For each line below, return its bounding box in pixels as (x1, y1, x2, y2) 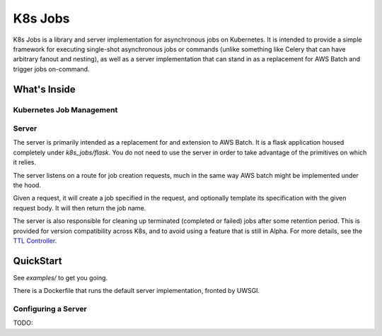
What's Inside (13, 83, 76, 95)
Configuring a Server (13, 304, 88, 314)
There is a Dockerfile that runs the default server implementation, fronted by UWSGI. (13, 287, 260, 295)
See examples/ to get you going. (13, 273, 108, 282)
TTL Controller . (13, 236, 57, 245)
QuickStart (13, 255, 63, 267)
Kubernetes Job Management (13, 104, 118, 114)
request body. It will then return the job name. (13, 203, 146, 212)
